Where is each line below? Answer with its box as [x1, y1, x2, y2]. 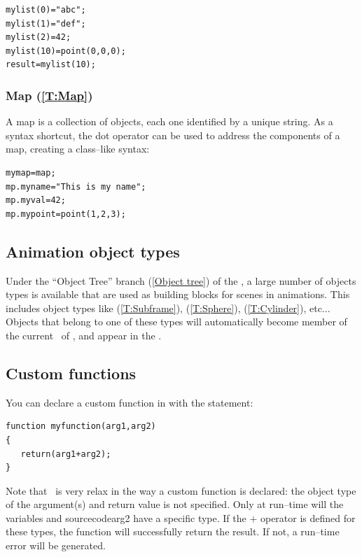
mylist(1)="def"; [6, 18, 86, 29]
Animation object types [6, 240, 180, 262]
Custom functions [6, 362, 137, 383]
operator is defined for [260, 510, 356, 525]
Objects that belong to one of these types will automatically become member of [6, 314, 347, 329]
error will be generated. [6, 538, 106, 553]
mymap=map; [6, 167, 56, 178]
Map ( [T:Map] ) [6, 86, 93, 104]
